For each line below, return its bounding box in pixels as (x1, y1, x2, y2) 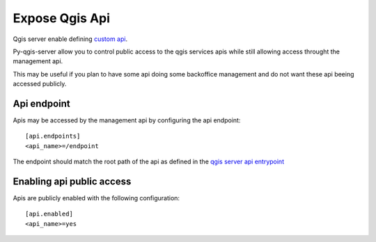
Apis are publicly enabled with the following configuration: (13, 194, 180, 202)
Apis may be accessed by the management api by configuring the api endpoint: (13, 116, 241, 124)
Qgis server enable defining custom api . (13, 35, 128, 43)
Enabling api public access (13, 176, 132, 187)
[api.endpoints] (25, 132, 81, 140)
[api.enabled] (25, 210, 73, 218)
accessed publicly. (13, 80, 67, 88)
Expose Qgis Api (13, 10, 111, 26)
